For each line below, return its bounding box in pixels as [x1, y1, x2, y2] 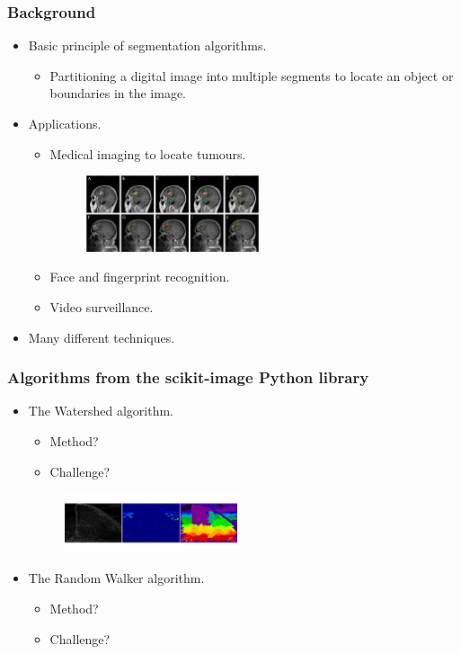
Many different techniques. [28, 327, 175, 346]
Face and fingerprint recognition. [49, 267, 230, 286]
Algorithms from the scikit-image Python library [7, 366, 369, 389]
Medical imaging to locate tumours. [49, 144, 246, 163]
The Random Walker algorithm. [28, 569, 205, 587]
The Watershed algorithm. [28, 401, 173, 420]
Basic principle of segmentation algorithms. [28, 36, 267, 55]
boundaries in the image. [49, 84, 187, 103]
